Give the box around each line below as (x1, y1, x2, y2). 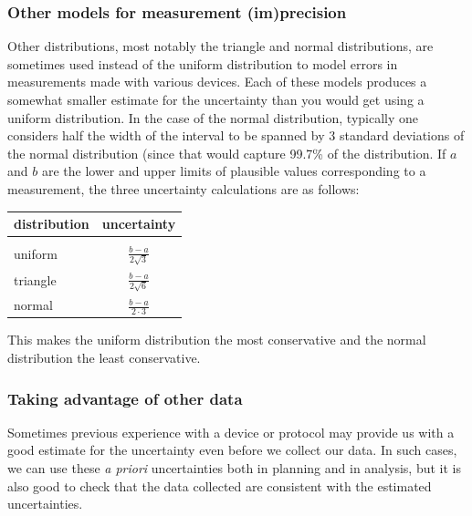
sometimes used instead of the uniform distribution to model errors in (7, 54, 398, 73)
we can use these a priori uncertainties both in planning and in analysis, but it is (7, 458, 461, 477)
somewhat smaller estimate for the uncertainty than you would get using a (7, 90, 425, 108)
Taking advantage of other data (7, 387, 243, 409)
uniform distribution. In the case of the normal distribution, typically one (7, 108, 419, 127)
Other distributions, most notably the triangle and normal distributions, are (7, 36, 434, 56)
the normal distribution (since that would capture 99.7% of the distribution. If (7, 143, 446, 162)
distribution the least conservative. (7, 347, 201, 366)
